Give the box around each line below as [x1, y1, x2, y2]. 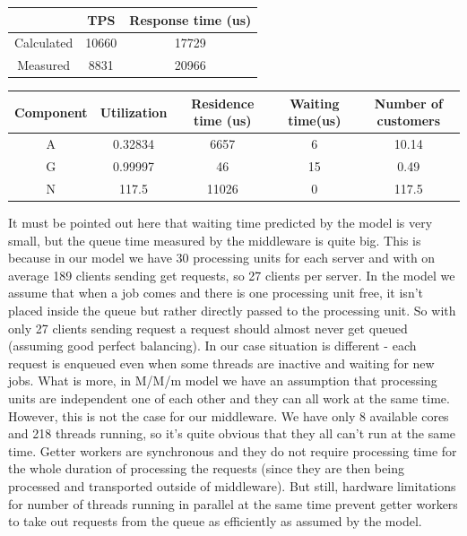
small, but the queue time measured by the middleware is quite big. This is [8, 230, 421, 249]
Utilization [99, 102, 168, 121]
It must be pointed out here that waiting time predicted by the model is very [8, 213, 433, 231]
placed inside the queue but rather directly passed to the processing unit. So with [8, 300, 456, 319]
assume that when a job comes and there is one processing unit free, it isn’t [8, 283, 424, 302]
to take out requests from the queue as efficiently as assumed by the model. [8, 512, 422, 531]
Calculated [14, 33, 74, 52]
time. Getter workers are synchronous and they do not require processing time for [8, 441, 457, 460]
